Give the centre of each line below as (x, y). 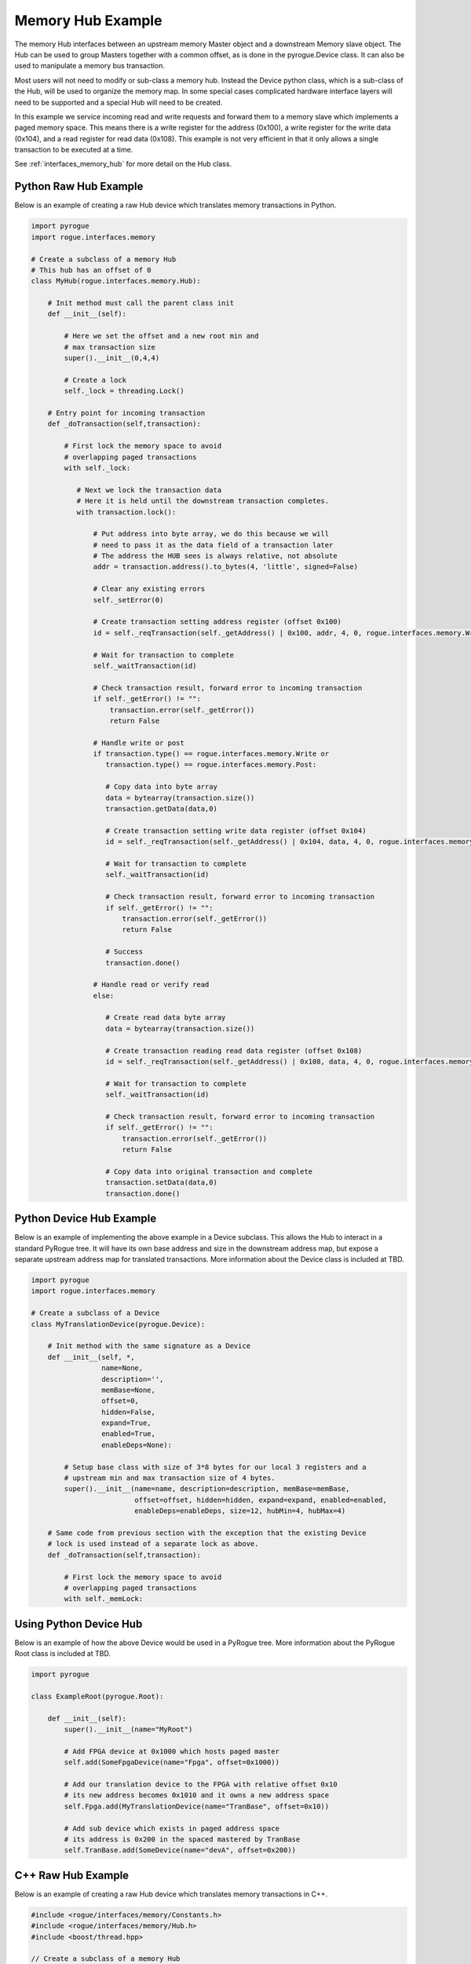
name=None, (122, 1368)
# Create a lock (95, 380)
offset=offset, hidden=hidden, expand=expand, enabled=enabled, (261, 1500)
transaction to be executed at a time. (74, 150)
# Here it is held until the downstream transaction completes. (203, 501)
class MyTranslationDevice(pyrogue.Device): (118, 1324)
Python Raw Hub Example (79, 187)
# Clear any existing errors (149, 589)
